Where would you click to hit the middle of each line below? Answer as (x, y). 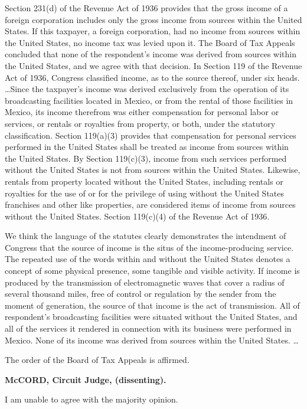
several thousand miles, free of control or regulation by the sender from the (141, 294)
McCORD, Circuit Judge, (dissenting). (86, 379)
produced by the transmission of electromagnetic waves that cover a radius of (145, 282)
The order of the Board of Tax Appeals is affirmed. (97, 360)
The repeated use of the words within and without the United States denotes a (148, 259)
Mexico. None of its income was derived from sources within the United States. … (152, 340)
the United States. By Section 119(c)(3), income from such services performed (146, 158)
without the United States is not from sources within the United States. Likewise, (153, 170)
